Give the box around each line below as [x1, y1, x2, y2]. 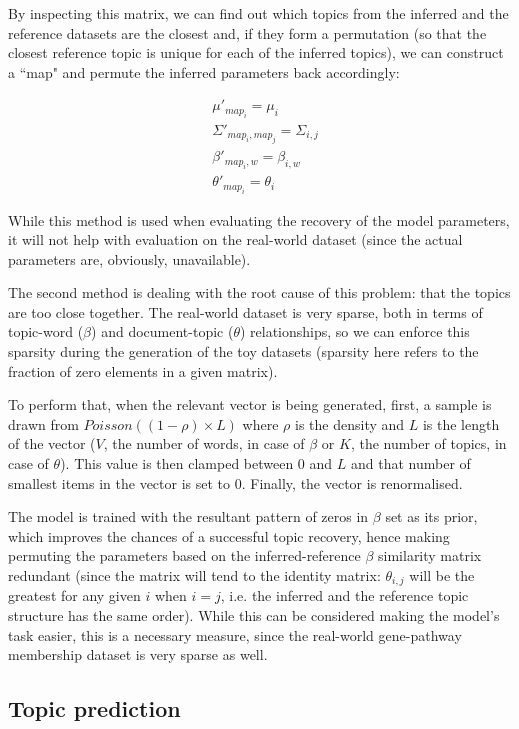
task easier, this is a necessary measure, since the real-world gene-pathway [8, 624, 462, 645]
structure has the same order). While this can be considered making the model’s [8, 605, 500, 626]
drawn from [8, 413, 79, 434]
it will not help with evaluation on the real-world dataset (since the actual [8, 229, 463, 250]
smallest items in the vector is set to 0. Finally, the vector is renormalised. [8, 472, 463, 493]
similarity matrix [378, 545, 482, 566]
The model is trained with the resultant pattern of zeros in [8, 506, 369, 527]
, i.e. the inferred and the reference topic [220, 585, 469, 606]
